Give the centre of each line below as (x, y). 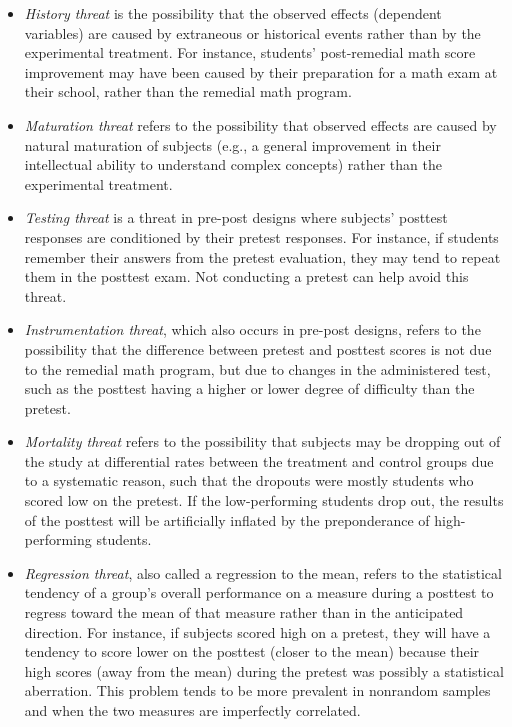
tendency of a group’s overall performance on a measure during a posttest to (259, 592)
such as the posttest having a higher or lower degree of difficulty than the (249, 388)
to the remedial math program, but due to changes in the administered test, (257, 368)
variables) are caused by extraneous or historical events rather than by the (252, 32)
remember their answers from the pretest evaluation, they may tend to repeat (262, 256)
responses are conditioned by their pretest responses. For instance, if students (261, 236)
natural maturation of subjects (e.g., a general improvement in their (232, 144)
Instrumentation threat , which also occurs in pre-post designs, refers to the (252, 329)
